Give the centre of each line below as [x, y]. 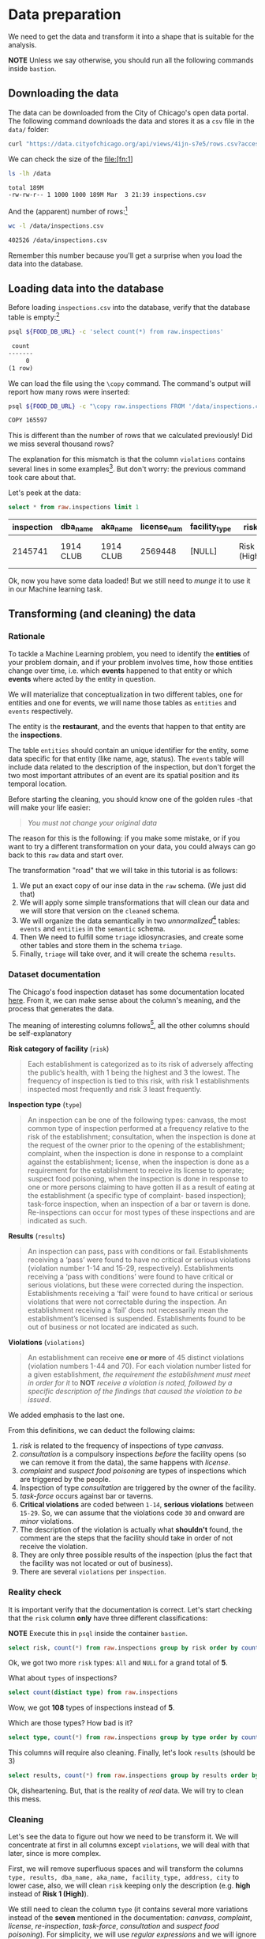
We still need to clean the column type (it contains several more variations [128, 1909]
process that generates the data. [61, 1008]
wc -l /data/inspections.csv [56, 226]
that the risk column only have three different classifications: [108, 1618]
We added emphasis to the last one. [66, 1415]
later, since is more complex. [55, 1854]
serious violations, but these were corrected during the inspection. [136, 1285]
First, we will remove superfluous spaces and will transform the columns [126, 1869]
